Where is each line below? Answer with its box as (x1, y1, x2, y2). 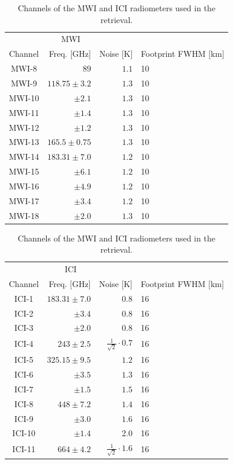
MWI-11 (9, 106, 39, 118)
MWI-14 (9, 150, 39, 163)
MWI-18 (9, 209, 39, 221)
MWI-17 (9, 194, 39, 207)
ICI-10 (12, 427, 35, 439)
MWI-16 (9, 179, 39, 192)
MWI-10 (9, 91, 39, 104)
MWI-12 (9, 121, 39, 133)
